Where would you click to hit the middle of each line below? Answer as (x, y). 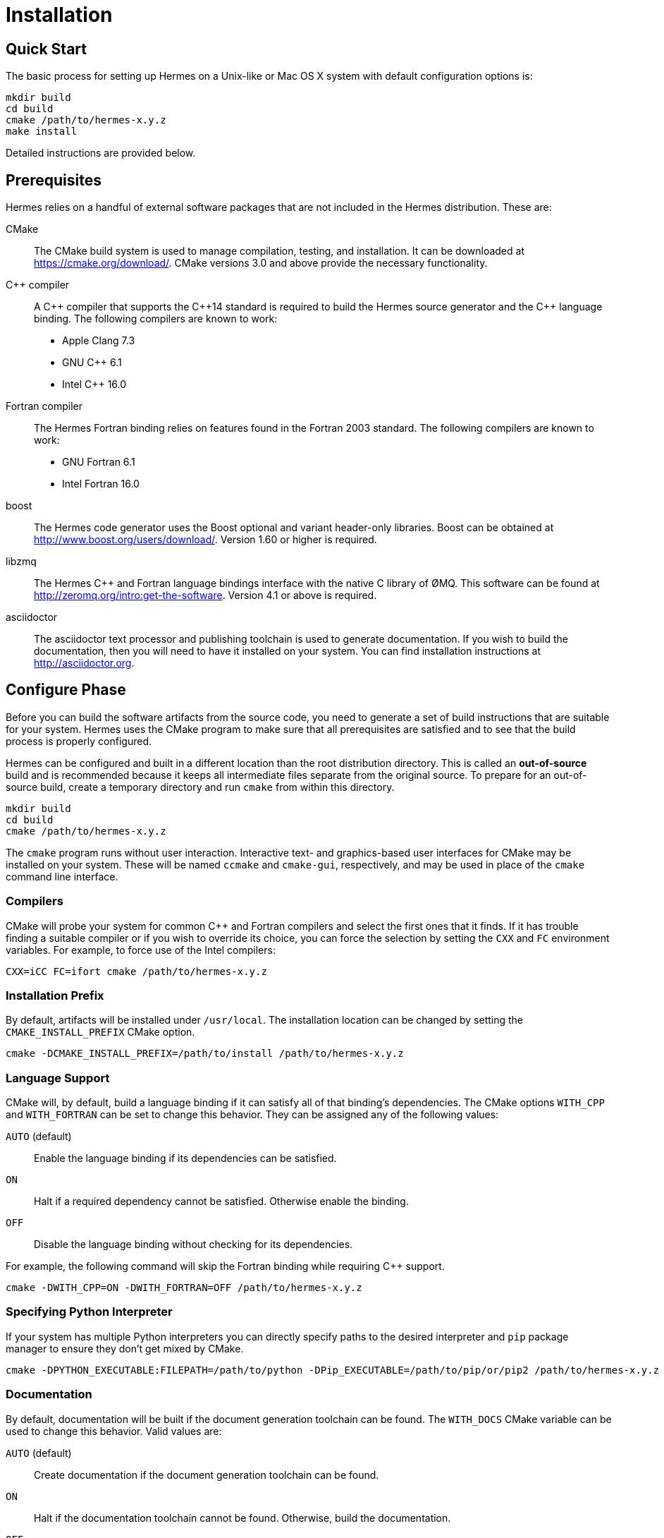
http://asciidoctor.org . (84, 663)
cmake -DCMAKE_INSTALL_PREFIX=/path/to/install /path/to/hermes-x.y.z (205, 1054)
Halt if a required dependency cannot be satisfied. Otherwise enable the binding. (221, 1201)
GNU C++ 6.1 (92, 363)
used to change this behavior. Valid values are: (114, 1431)
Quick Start (46, 49)
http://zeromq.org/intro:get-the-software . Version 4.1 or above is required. (205, 595)
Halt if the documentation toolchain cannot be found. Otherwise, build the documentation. (242, 1518)
